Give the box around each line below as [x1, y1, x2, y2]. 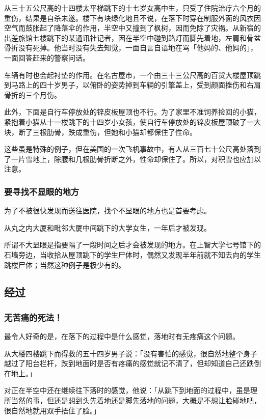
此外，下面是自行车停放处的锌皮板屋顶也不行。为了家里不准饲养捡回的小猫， [4, 106, 261, 117]
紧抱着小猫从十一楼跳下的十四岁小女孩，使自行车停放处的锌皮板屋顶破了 [4, 116, 247, 127]
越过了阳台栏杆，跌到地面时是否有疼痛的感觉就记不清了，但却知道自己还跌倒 [4, 358, 261, 369]
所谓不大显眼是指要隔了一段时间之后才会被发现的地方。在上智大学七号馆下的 [4, 239, 261, 250]
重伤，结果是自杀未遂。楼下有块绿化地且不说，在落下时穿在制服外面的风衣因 [4, 12, 261, 23]
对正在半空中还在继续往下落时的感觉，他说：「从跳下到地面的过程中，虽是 [4, 385, 250, 396]
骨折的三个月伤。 [4, 89, 61, 100]
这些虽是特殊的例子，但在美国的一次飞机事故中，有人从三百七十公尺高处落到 [4, 144, 261, 154]
